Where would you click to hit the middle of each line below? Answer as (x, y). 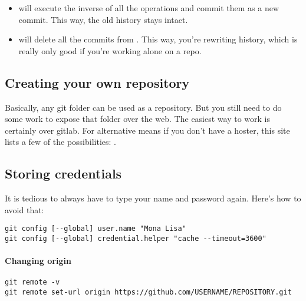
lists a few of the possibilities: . (60, 142)
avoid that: (24, 209)
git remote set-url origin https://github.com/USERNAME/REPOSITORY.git (148, 292)
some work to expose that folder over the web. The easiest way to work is (138, 119)
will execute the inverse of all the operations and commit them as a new (149, 8)
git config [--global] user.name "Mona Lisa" (96, 229)
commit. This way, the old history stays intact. (103, 19)
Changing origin (38, 261)
